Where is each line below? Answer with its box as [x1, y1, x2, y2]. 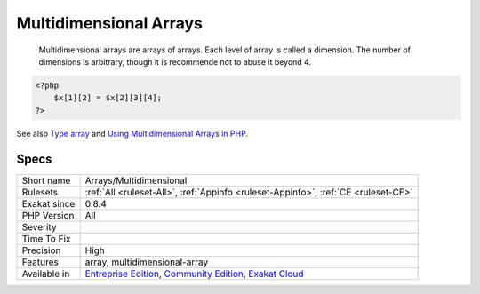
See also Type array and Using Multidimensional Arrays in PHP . [16, 128, 249, 139]
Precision [21, 244, 61, 257]
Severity [21, 220, 57, 233]
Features [21, 256, 60, 268]
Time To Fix [21, 232, 71, 244]
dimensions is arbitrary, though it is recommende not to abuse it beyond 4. [38, 56, 311, 67]
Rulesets [21, 186, 58, 198]
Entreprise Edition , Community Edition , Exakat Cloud [84, 267, 304, 280]
